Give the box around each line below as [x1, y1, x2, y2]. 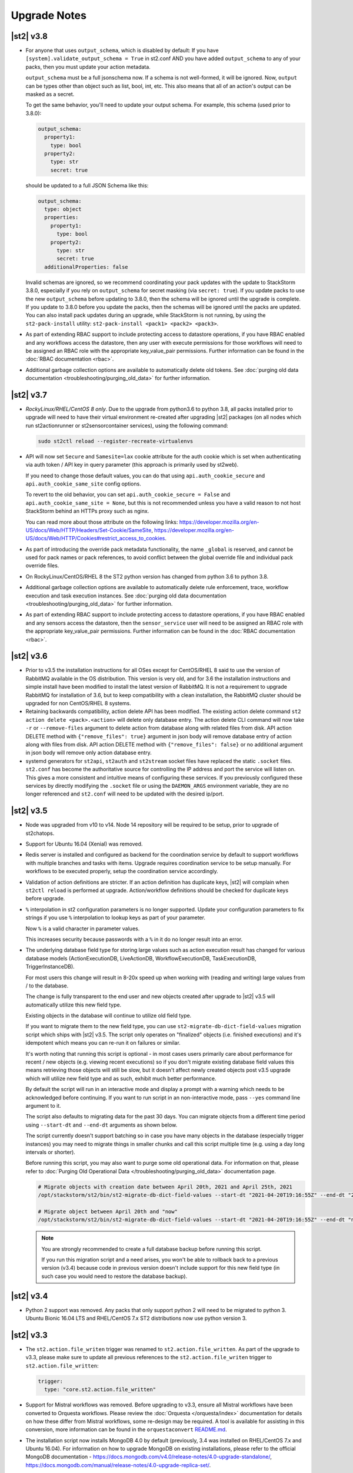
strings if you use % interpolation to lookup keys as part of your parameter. [25, 914, 206, 922]
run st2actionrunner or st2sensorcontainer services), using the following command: [25, 422, 229, 429]
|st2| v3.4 [11, 1291, 48, 1301]
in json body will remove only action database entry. [25, 749, 152, 757]
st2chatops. [25, 830, 55, 837]
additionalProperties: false [44, 263, 129, 270]
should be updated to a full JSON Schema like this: [25, 181, 149, 189]
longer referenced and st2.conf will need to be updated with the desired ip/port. [25, 790, 224, 798]
